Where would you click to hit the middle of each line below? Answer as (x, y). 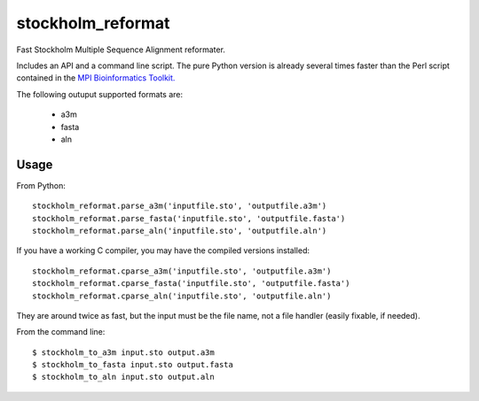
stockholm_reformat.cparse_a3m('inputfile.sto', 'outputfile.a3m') (182, 271)
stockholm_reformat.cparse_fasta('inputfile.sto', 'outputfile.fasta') (191, 284)
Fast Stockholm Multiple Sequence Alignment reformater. (121, 50)
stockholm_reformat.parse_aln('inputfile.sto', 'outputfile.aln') (180, 231)
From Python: (41, 185)
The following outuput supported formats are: (100, 94)
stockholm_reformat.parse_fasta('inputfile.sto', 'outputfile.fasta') (189, 218)
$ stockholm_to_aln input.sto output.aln (123, 377)
